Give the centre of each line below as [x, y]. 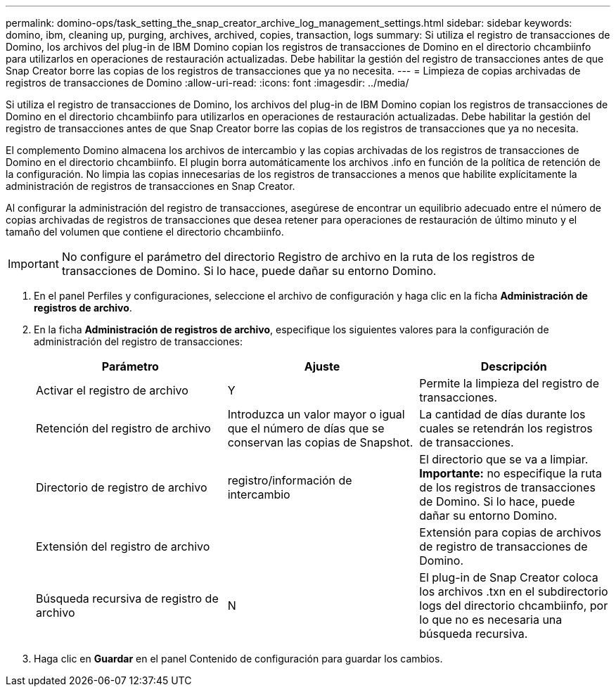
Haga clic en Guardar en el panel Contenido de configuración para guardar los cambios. [238, 659]
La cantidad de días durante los [502, 414]
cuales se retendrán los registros [506, 428]
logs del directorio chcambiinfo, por [514, 605]
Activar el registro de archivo [112, 390]
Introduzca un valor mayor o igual [316, 414]
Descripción [514, 366]
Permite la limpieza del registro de [509, 383]
